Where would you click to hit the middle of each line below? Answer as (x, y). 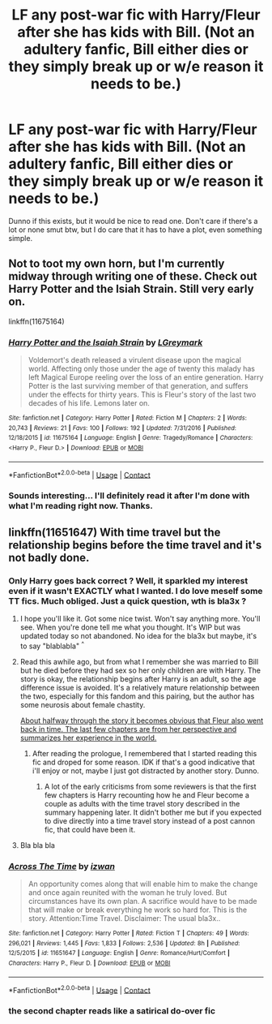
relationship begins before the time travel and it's (135, 545)
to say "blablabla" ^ (52, 645)
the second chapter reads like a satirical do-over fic (112, 1011)
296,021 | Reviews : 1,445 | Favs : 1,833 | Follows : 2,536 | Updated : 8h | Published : (124, 943)
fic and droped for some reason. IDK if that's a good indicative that (143, 762)
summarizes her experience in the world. (88, 738)
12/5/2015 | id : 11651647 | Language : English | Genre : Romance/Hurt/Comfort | (119, 953)
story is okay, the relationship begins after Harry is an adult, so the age (138, 678)
